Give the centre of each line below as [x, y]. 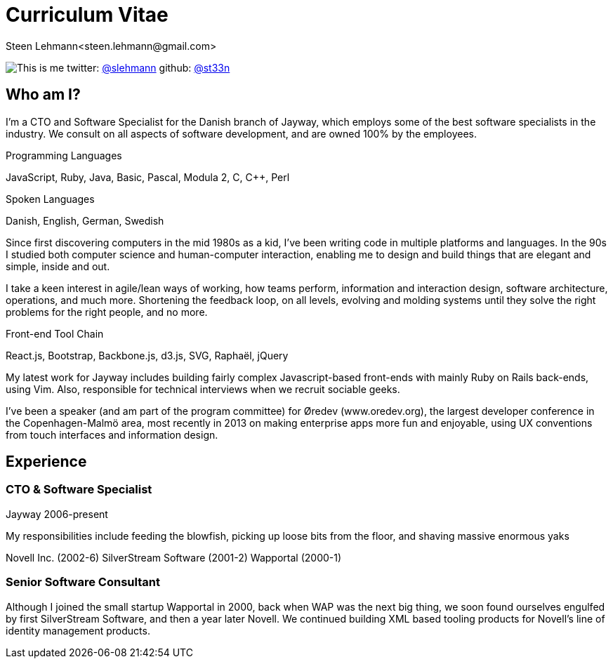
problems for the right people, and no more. [107, 312]
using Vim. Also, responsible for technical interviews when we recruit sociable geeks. [203, 389]
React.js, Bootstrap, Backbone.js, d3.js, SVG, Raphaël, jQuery [147, 355]
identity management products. [78, 630]
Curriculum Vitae [87, 15]
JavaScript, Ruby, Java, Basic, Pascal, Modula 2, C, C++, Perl [148, 177]
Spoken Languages [50, 199]
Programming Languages [64, 155]
